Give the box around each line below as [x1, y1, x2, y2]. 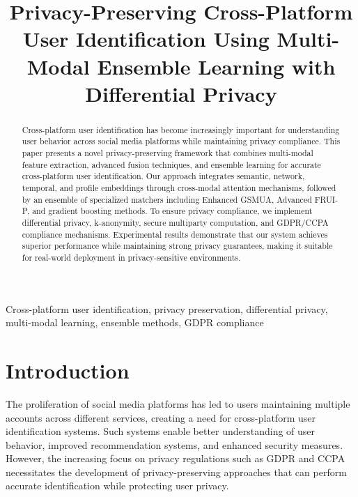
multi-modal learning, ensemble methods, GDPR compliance [6, 315, 264, 330]
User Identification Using [22, 24, 270, 53]
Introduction [6, 355, 130, 384]
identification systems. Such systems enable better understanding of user [6, 424, 316, 438]
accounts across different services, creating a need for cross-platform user [6, 410, 316, 425]
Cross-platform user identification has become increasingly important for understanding [22, 123, 340, 135]
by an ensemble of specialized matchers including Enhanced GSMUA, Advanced [22, 193, 312, 205]
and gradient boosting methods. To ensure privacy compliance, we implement [32, 205, 313, 217]
